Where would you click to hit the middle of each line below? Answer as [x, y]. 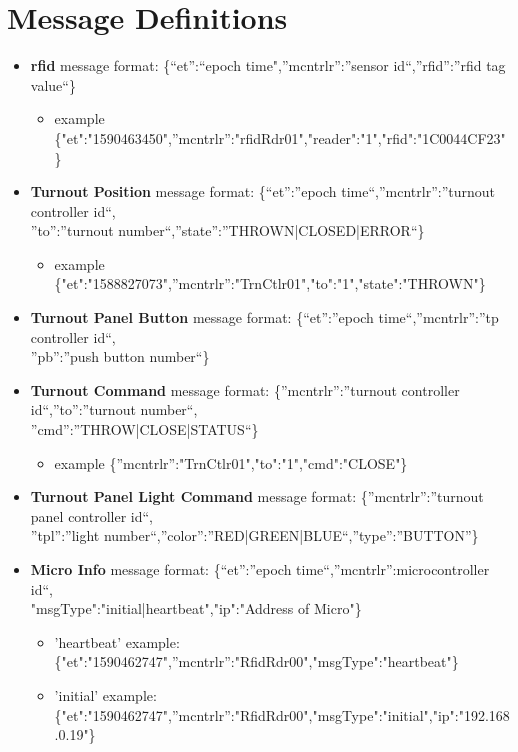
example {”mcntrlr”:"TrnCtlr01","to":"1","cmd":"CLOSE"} [231, 462]
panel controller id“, [92, 515]
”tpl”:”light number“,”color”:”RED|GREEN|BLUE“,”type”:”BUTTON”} [254, 535]
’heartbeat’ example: [117, 641]
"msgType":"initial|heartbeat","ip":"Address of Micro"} [196, 608]
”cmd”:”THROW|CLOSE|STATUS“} [144, 429]
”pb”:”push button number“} [120, 356]
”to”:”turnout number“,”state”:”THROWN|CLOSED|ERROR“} [227, 230]
